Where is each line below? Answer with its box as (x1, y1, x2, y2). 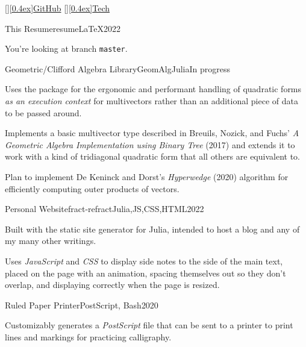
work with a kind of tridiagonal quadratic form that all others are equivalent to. (5, 150, 300, 163)
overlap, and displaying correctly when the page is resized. (5, 278, 220, 291)
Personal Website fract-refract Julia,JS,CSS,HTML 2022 (5, 202, 204, 215)
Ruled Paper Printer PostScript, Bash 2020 (5, 298, 158, 311)
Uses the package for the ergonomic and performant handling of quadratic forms (5, 83, 302, 95)
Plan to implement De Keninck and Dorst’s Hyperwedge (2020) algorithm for (5, 170, 289, 183)
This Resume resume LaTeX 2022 (5, 22, 120, 34)
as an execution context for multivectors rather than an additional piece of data (5, 95, 298, 107)
